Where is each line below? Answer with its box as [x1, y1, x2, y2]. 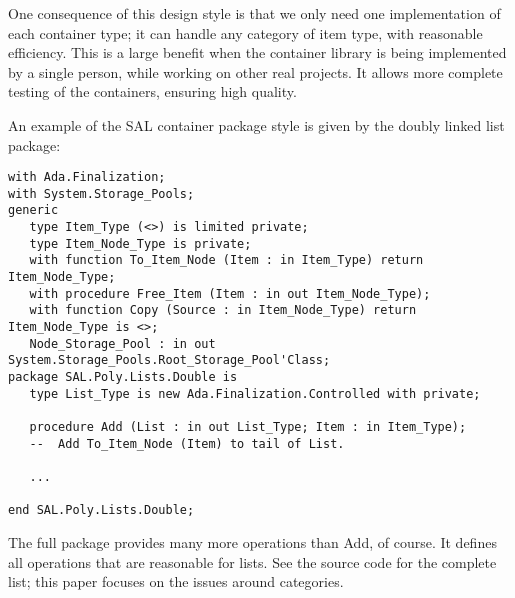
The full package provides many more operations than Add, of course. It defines [8, 531, 497, 552]
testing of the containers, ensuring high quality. [8, 81, 297, 102]
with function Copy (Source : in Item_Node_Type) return [29, 303, 417, 318]
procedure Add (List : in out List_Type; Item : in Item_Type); [29, 420, 467, 434]
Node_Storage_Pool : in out [29, 336, 216, 351]
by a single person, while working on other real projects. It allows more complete [8, 61, 503, 82]
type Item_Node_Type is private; [29, 236, 252, 251]
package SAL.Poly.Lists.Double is [8, 370, 238, 385]
